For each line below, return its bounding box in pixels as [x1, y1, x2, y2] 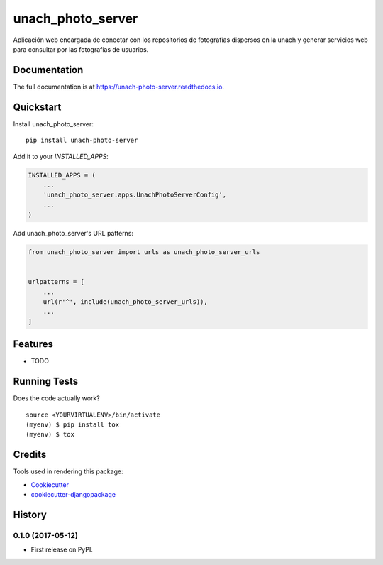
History [13, 508, 48, 521]
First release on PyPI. [30, 545, 94, 554]
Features [13, 338, 53, 351]
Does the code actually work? [13, 394, 101, 402]
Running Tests [13, 375, 78, 388]
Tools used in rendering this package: [13, 467, 123, 476]
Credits [13, 449, 47, 461]
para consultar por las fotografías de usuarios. [13, 45, 149, 53]
